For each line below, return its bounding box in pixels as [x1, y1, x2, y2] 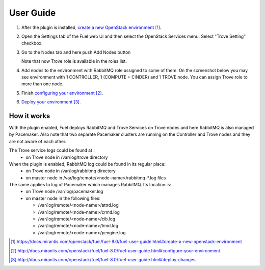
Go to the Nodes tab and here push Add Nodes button [21, 49, 131, 55]
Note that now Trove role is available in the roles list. [21, 58, 127, 64]
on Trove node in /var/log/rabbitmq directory [26, 168, 116, 174]
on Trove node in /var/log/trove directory [26, 154, 108, 160]
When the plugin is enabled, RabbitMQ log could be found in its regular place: [9, 161, 166, 167]
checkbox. [21, 40, 43, 46]
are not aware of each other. [9, 138, 67, 144]
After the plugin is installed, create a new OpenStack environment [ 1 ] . [21, 25, 161, 30]
